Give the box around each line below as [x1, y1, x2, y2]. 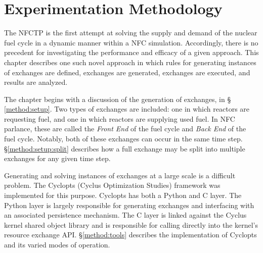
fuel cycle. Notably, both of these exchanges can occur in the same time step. [4, 133, 243, 144]
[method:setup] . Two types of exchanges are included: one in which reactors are [4, 104, 250, 114]
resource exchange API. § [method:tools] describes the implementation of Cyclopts [4, 229, 257, 240]
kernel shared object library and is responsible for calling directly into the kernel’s [4, 219, 258, 230]
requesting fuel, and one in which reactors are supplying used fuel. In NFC [4, 113, 235, 124]
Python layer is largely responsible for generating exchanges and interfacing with [4, 199, 254, 210]
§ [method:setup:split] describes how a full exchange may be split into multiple [4, 143, 245, 154]
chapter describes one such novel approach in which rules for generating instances [4, 57, 256, 67]
